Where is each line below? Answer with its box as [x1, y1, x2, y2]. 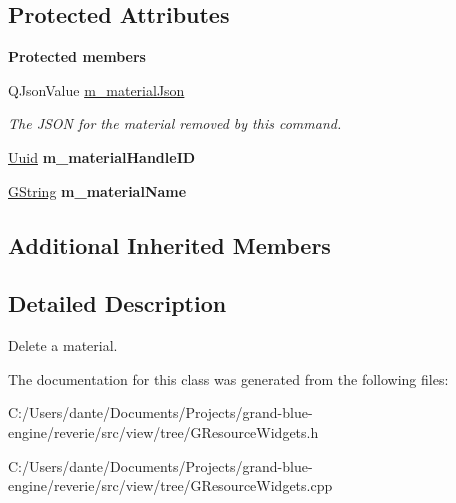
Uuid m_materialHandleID [8, 146, 196, 167]
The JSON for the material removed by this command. [8, 113, 342, 134]
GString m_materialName [8, 180, 187, 201]
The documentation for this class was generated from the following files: [8, 368, 449, 389]
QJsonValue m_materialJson [8, 79, 185, 100]
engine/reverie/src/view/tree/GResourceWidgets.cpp [8, 475, 333, 496]
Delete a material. [8, 335, 118, 356]
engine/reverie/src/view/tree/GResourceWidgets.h [8, 421, 319, 442]
